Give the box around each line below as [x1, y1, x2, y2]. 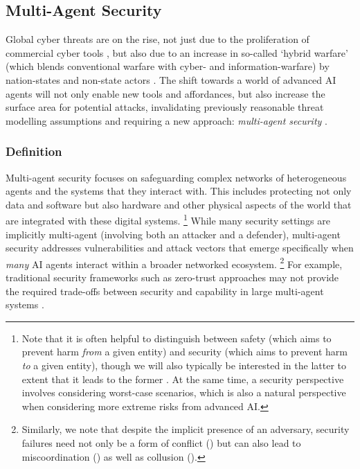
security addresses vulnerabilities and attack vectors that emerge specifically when [6, 240, 354, 255]
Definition [6, 143, 62, 160]
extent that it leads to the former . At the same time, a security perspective [21, 371, 344, 386]
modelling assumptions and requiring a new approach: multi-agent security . [6, 113, 327, 127]
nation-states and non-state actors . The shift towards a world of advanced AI [6, 72, 336, 87]
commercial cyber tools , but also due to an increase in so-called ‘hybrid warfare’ [6, 45, 348, 60]
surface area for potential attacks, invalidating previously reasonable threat [6, 100, 324, 114]
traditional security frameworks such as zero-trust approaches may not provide [6, 270, 339, 285]
